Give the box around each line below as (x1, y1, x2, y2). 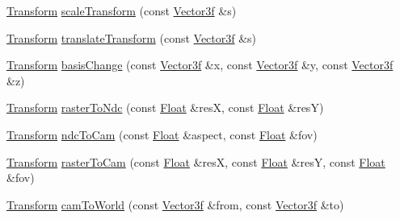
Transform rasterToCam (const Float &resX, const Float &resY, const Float (6, 153, 385, 170)
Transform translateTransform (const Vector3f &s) (6, 29, 257, 46)
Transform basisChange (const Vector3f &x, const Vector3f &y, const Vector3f (6, 56, 394, 73)
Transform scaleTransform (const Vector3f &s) (6, 2, 237, 19)
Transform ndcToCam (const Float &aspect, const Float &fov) (6, 126, 318, 143)
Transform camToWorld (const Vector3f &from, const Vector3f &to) (6, 196, 344, 213)
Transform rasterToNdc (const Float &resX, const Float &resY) (6, 99, 324, 116)
